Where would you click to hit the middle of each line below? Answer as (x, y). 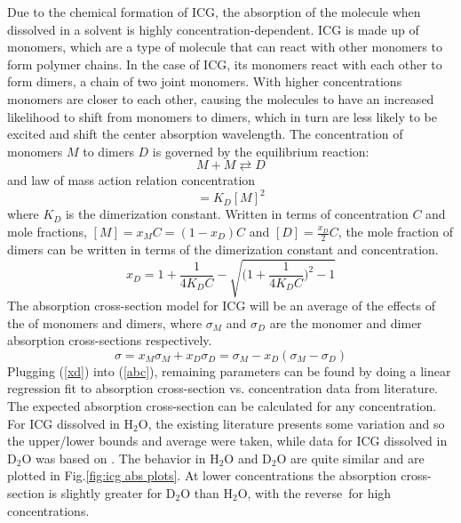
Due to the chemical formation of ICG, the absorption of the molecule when (214, 12)
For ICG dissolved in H (71, 423)
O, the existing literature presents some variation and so (291, 423)
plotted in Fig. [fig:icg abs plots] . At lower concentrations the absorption (202, 475)
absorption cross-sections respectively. (110, 340)
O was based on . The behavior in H (120, 458)
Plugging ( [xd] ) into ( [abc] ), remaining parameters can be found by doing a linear (229, 370)
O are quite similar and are (350, 458)
